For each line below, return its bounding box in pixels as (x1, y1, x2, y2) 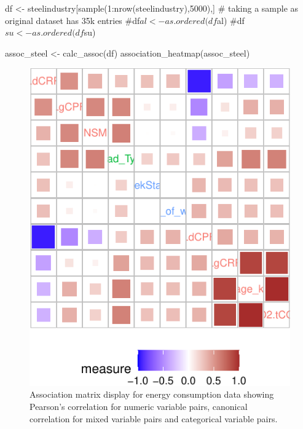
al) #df (217, 14, 245, 26)
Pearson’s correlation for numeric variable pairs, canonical (30, 399, 248, 412)
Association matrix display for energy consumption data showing (30, 388, 274, 401)
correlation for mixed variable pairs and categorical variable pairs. (30, 412, 278, 425)
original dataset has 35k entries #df (5, 14, 140, 26)
